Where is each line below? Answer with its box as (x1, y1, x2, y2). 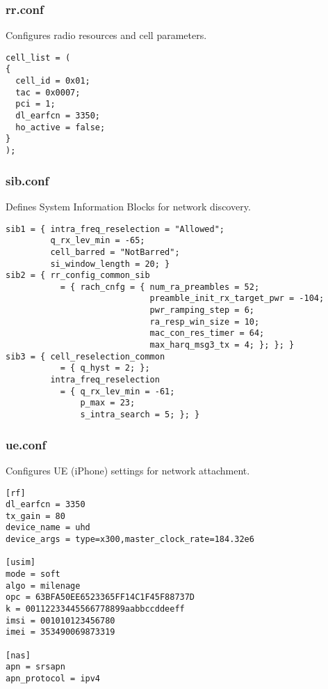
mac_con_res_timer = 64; (149, 328, 265, 339)
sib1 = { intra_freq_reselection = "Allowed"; (6, 224, 224, 234)
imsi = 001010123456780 (6, 615, 115, 626)
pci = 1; (15, 99, 56, 109)
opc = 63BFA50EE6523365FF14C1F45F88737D (6, 592, 195, 603)
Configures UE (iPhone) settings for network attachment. (6, 463, 250, 477)
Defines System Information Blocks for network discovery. (6, 199, 251, 213)
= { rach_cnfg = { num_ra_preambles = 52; (60, 281, 260, 292)
